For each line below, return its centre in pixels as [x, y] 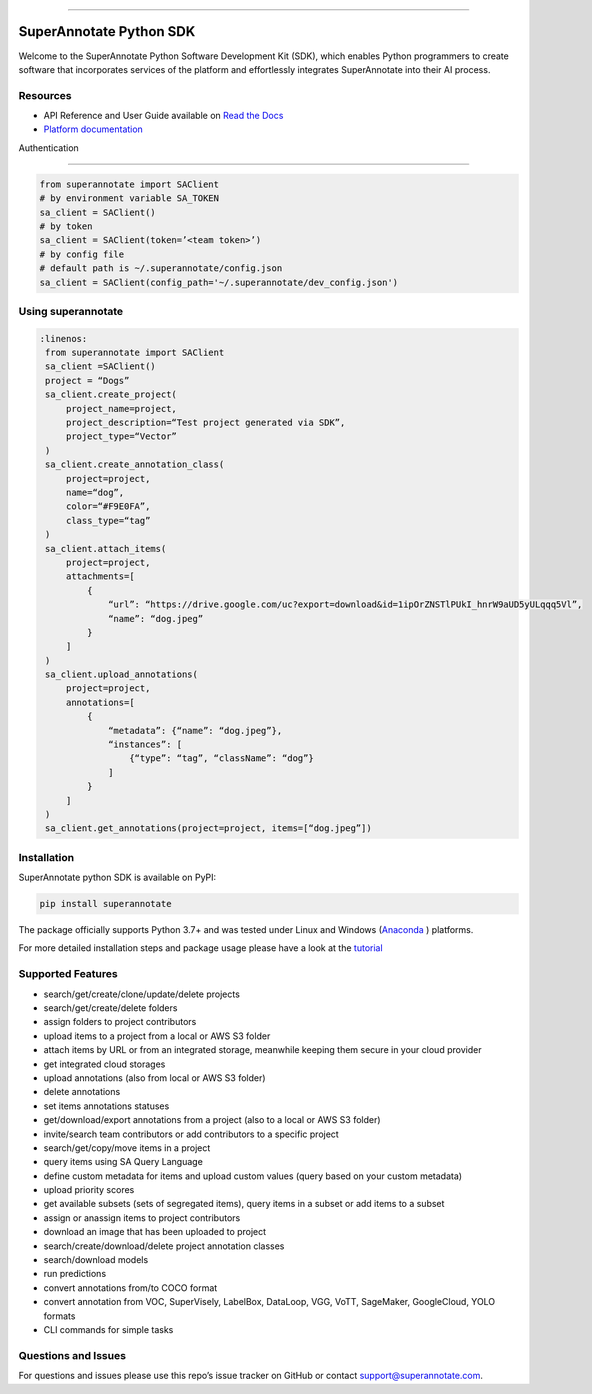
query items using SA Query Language [123, 1162]
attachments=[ [100, 576]
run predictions [75, 1274]
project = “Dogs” [87, 380]
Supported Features [68, 974]
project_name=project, [121, 408]
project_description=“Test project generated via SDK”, [205, 423]
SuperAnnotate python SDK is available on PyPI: [117, 877]
